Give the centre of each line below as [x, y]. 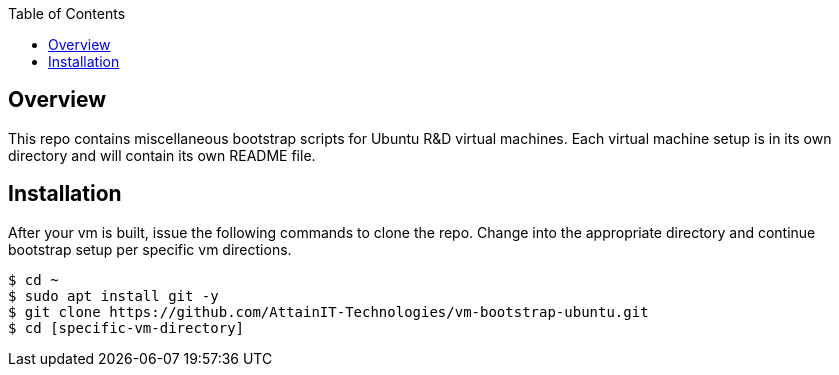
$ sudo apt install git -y [113, 295]
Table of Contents [67, 13]
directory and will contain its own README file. [162, 155]
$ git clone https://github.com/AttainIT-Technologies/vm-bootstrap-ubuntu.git [328, 311]
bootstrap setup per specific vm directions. [150, 249]
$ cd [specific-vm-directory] [126, 327]
